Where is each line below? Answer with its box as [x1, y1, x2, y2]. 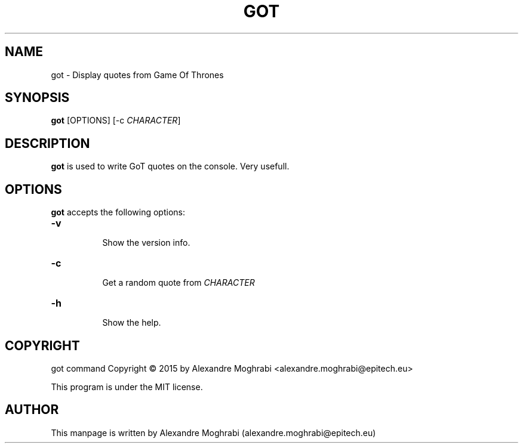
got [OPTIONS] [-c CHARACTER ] [51, 115, 181, 126]
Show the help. [102, 317, 161, 328]
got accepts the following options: [51, 207, 185, 218]
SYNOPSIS [5, 90, 70, 106]
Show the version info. [102, 237, 190, 248]
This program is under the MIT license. [51, 381, 203, 392]
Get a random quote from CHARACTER [102, 277, 255, 288]
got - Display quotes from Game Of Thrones [51, 69, 224, 80]
